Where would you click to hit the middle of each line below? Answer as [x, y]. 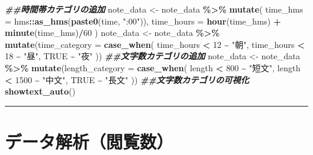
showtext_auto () [40, 91]
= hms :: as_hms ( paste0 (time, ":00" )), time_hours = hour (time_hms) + [143, 21]
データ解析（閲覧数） [89, 141]
